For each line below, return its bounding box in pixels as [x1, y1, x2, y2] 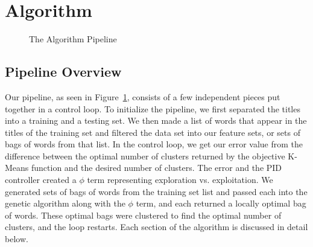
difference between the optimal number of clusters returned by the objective [5, 149, 285, 162]
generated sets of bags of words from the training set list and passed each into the [5, 185, 308, 197]
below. [5, 233, 28, 245]
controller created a [5, 173, 77, 186]
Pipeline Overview [5, 62, 122, 81]
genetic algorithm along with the [5, 197, 125, 210]
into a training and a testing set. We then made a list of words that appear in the [5, 114, 307, 127]
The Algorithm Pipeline [29, 33, 117, 45]
